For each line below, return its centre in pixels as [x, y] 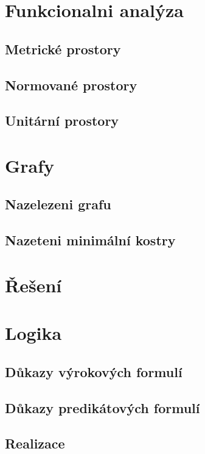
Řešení [33, 285]
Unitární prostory [62, 121]
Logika [33, 333]
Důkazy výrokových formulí [94, 371]
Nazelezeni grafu [58, 204]
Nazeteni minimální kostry [90, 240]
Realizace [35, 443]
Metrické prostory [63, 49]
